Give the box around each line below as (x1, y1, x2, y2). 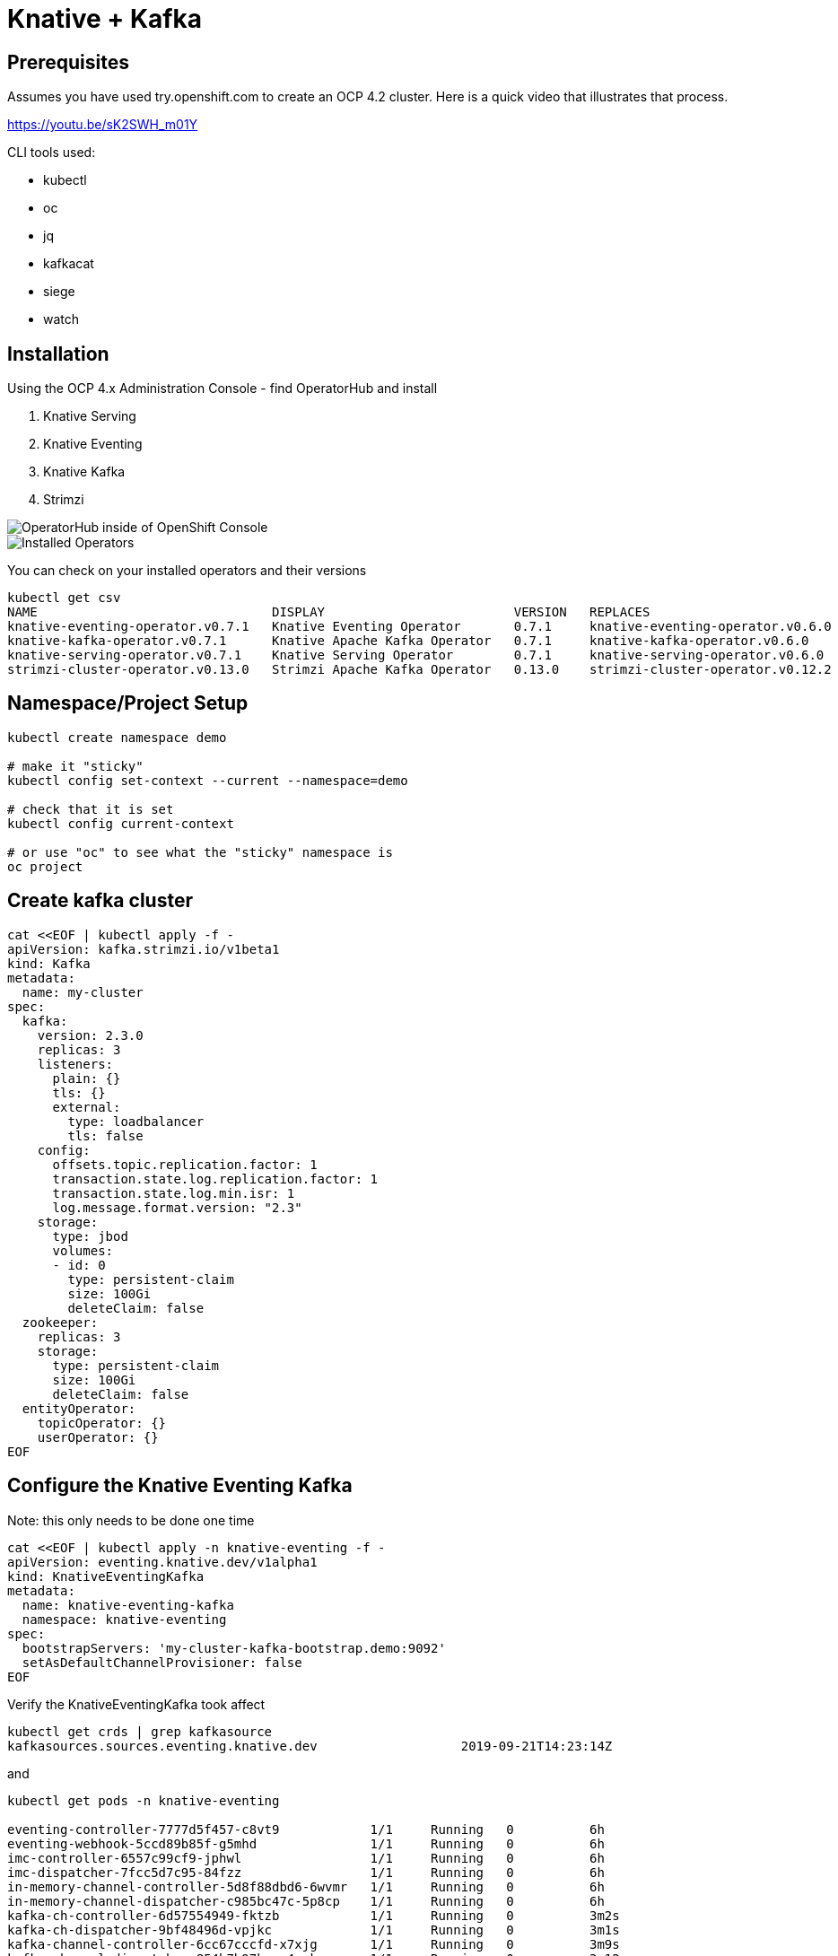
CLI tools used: (7, 144, 96, 161)
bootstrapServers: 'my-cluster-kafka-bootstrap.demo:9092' (22, 1640, 446, 1655)
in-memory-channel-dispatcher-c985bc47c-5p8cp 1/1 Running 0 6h (7, 1893, 605, 1908)
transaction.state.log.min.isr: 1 (52, 1185, 295, 1201)
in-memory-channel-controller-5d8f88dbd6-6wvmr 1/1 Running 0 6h (7, 1879, 605, 1894)
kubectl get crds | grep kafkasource (7, 1724, 273, 1739)
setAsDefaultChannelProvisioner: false (22, 1655, 302, 1670)
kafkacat (43, 256, 94, 272)
